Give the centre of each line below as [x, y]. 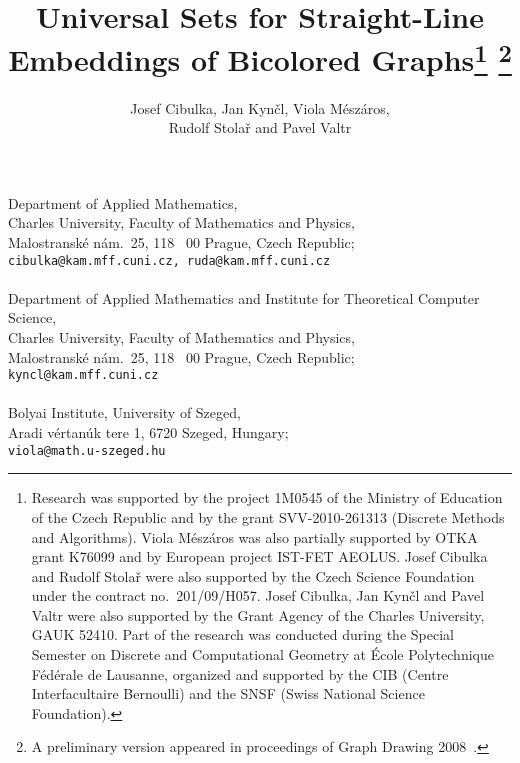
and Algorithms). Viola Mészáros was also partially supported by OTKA [254, 536]
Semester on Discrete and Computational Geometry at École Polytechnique [262, 654]
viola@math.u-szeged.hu [87, 450]
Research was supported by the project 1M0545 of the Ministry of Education [267, 497]
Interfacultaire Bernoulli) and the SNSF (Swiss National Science [228, 693]
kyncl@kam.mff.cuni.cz [83, 375]
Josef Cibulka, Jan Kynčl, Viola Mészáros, [260, 107]
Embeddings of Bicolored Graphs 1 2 [260, 57]
